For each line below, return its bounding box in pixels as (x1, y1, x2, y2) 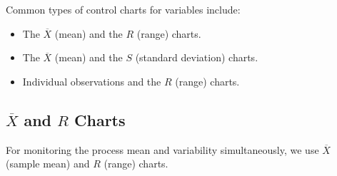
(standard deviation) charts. (135, 50, 258, 65)
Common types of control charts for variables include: (6, 2, 241, 16)
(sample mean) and (6, 156, 90, 171)
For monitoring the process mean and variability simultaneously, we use (6, 142, 319, 157)
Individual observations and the (22, 73, 161, 88)
